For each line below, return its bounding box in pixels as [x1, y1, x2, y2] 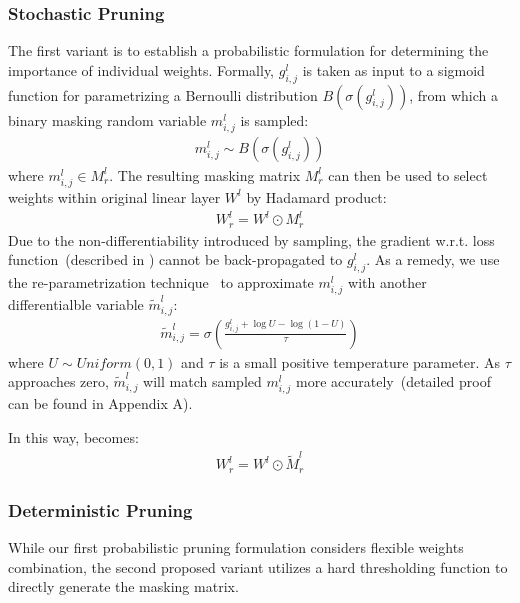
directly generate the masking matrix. [8, 576, 239, 597]
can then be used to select [328, 164, 488, 185]
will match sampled [143, 371, 262, 392]
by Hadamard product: [246, 186, 387, 207]
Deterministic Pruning [8, 497, 193, 522]
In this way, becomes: [8, 426, 139, 447]
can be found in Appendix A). [8, 393, 193, 414]
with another [348, 271, 427, 292]
